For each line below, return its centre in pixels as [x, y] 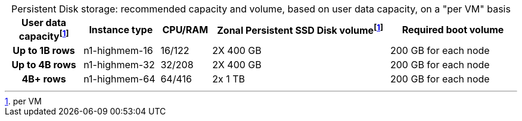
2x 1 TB [229, 79]
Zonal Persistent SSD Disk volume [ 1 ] [300, 30]
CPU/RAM [185, 29]
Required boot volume [453, 29]
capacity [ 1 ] [44, 36]
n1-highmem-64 [119, 79]
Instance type [121, 29]
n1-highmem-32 [119, 65]
